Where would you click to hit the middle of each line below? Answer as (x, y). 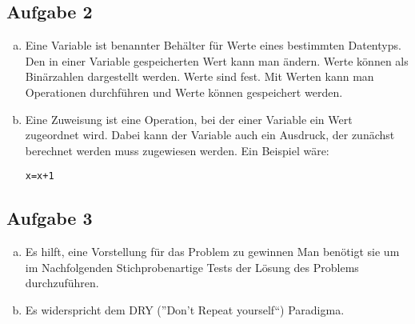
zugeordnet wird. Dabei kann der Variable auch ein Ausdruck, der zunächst (210, 135)
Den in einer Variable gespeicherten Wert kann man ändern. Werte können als (217, 60)
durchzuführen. (62, 283)
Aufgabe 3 (50, 218)
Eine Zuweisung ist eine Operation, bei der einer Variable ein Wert (189, 119)
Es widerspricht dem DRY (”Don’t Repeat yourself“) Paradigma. (185, 310)
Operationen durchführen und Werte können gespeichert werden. (184, 92)
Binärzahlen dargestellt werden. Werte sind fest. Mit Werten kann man (200, 76)
